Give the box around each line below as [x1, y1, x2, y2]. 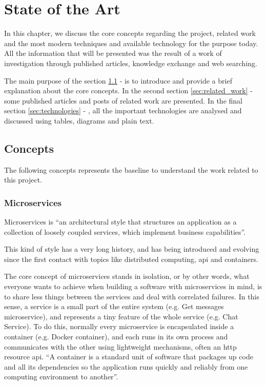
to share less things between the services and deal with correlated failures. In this [4, 291, 259, 301]
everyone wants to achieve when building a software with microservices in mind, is [4, 281, 262, 292]
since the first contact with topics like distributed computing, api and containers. [4, 253, 258, 264]
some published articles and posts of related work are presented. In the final [4, 95, 242, 106]
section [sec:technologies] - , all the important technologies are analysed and [4, 105, 242, 116]
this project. [4, 174, 43, 185]
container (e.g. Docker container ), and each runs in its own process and [4, 331, 228, 342]
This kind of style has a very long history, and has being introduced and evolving [4, 244, 259, 254]
